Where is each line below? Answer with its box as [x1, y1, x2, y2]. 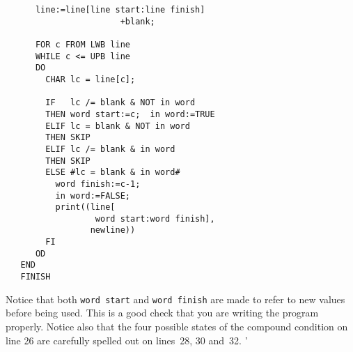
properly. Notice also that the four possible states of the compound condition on [6, 319, 348, 333]
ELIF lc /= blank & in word [45, 144, 175, 154]
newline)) [90, 225, 136, 236]
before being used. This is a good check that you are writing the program [6, 305, 319, 320]
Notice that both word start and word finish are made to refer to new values [6, 291, 345, 306]
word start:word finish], [95, 213, 215, 224]
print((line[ [55, 202, 116, 213]
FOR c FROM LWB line [35, 39, 130, 49]
